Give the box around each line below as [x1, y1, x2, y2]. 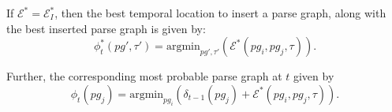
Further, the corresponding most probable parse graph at [6, 68, 282, 84]
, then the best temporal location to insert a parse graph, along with [54, 5, 386, 21]
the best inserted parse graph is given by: [6, 20, 206, 36]
